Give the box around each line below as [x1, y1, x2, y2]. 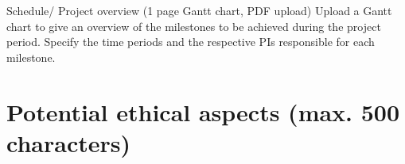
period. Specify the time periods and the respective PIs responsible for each [6, 33, 375, 50]
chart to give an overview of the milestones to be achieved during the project [6, 17, 381, 34]
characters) [6, 126, 130, 158]
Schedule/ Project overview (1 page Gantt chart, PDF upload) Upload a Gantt [6, 2, 392, 18]
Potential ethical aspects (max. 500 [6, 95, 400, 128]
